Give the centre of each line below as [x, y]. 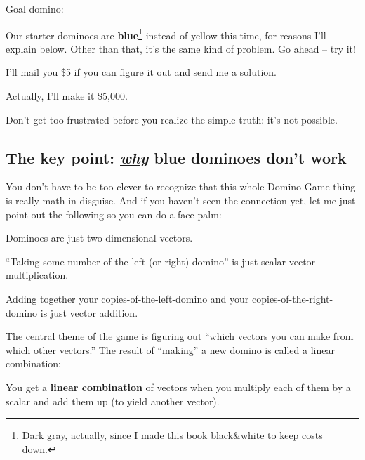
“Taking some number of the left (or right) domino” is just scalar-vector [161, 261]
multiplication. [37, 275]
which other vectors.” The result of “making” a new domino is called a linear [170, 349]
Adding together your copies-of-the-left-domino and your [127, 298]
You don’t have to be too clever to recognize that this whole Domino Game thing [181, 186]
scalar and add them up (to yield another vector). [113, 401]
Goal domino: [35, 8]
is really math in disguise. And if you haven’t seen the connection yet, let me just [181, 201]
